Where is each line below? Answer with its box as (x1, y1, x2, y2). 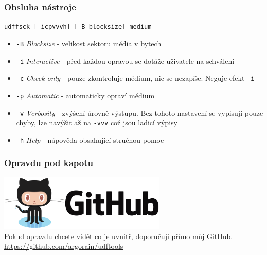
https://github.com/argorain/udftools (4, 241, 123, 251)
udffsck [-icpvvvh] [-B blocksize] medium (4, 23, 152, 31)
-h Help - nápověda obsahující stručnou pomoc (16, 134, 164, 145)
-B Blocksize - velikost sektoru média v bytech (16, 38, 162, 48)
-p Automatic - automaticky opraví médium (16, 89, 155, 100)
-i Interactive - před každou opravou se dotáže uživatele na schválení (16, 55, 235, 66)
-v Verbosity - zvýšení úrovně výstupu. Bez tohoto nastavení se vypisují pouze (16, 107, 263, 118)
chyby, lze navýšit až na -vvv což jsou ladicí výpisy (16, 117, 177, 128)
